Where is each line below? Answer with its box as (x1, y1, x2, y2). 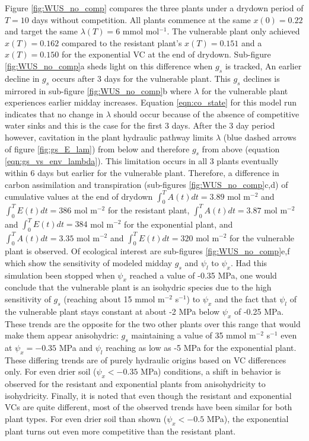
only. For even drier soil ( (5, 365, 97, 378)
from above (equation (202, 142, 280, 155)
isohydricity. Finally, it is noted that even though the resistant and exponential (5, 389, 292, 401)
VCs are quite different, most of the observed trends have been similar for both (5, 401, 292, 413)
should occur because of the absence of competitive (113, 107, 300, 120)
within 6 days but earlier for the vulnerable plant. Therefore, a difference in (5, 166, 279, 178)
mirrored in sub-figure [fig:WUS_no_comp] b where (5, 84, 192, 97)
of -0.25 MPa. (234, 305, 284, 317)
